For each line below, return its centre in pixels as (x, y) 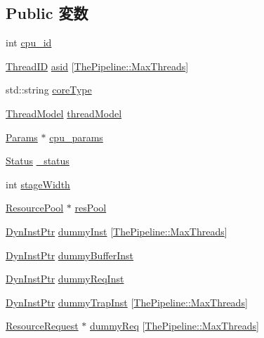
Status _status (38, 161)
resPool (91, 208)
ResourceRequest (42, 326)
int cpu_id (29, 43)
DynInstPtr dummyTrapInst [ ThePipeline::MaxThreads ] (127, 302)
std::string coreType (49, 90)
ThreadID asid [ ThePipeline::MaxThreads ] (97, 66)
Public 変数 (47, 13)
